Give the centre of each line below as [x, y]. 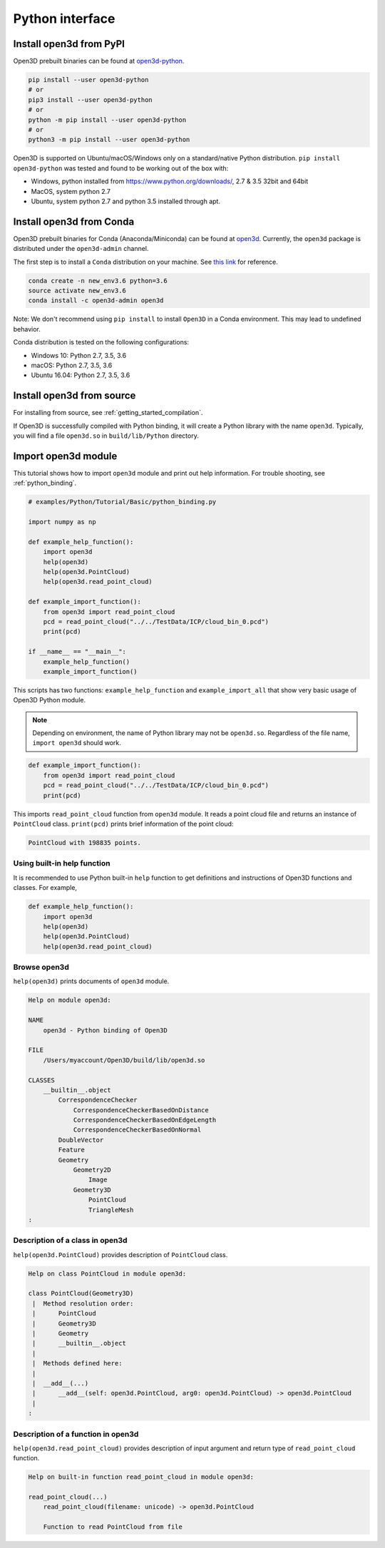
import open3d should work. [77, 743]
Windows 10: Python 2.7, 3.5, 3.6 [79, 355]
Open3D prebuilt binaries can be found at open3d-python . [99, 61]
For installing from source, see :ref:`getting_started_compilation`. [108, 413]
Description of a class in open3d [70, 1241]
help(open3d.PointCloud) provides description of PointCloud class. [120, 1254]
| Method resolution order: [83, 1303]
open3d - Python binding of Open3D [105, 1030]
